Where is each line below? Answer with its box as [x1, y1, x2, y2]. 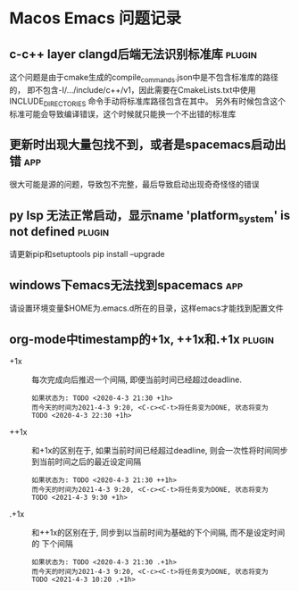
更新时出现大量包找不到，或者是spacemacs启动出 [9, 137, 287, 152]
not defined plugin [9, 224, 110, 239]
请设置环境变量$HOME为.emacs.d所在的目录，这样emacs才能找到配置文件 [9, 303, 284, 313]
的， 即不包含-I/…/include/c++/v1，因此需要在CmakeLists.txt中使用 [9, 84, 256, 95]
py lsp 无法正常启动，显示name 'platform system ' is [9, 207, 291, 225]
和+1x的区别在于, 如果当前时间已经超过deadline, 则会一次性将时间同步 [31, 445, 288, 456]
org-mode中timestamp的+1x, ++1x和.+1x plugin [9, 331, 275, 346]
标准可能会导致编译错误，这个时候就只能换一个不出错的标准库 [9, 108, 237, 119]
